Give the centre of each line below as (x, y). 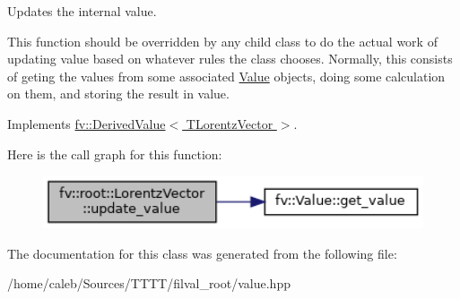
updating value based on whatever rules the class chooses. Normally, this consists (230, 59)
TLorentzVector (230, 123)
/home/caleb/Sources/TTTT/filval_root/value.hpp (149, 283)
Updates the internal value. (82, 11)
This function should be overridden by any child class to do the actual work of (222, 41)
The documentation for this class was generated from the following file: (202, 253)
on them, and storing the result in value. (118, 94)
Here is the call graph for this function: (115, 154)
